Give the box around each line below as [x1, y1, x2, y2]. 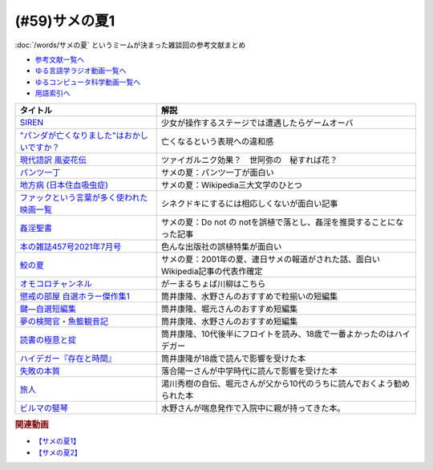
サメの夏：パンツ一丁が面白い [160, 167, 274, 178]
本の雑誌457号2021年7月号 [19, 241, 122, 252]
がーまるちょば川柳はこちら [160, 278, 266, 289]
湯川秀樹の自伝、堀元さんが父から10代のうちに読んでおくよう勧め [160, 378, 411, 389]
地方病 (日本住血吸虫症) [19, 179, 108, 190]
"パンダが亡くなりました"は [19, 129, 124, 140]
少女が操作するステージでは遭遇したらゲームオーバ [160, 117, 354, 128]
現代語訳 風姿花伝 [19, 154, 87, 165]
